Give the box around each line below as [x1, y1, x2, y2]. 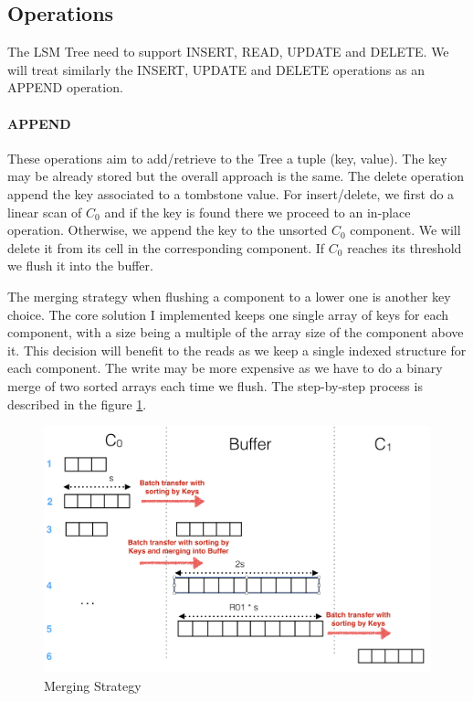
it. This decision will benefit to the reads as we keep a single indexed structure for [7, 340, 467, 359]
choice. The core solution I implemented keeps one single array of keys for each [7, 304, 448, 324]
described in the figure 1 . [7, 394, 147, 413]
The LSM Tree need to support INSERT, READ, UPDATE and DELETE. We [7, 42, 449, 61]
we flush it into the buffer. [7, 256, 153, 275]
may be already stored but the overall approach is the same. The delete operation [7, 166, 465, 186]
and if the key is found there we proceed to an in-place [104, 202, 411, 221]
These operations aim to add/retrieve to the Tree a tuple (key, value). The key [7, 148, 447, 167]
